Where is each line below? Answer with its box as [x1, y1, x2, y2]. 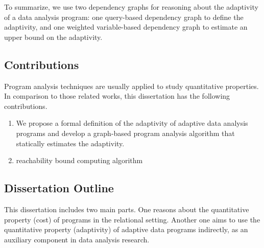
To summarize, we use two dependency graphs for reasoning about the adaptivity [4, 2, 258, 12]
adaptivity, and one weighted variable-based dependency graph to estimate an [4, 21, 248, 32]
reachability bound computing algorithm [16, 155, 143, 166]
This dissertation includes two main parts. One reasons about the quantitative [4, 204, 249, 214]
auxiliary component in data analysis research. [4, 234, 150, 244]
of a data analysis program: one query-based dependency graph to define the [4, 11, 244, 22]
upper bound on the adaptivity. [4, 31, 103, 42]
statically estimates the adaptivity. [16, 138, 125, 148]
